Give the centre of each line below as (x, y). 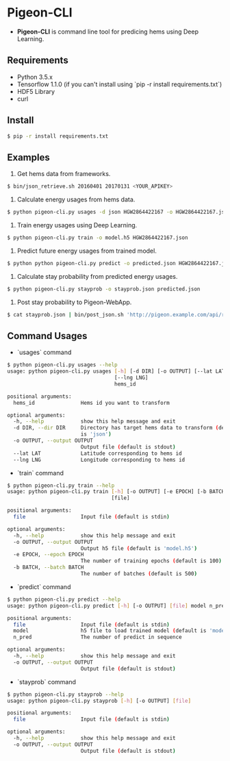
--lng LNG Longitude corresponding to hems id (99, 460)
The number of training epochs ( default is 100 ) (151, 561)
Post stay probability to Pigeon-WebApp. (74, 302)
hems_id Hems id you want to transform (91, 403)
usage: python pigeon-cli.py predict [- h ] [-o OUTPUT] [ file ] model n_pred (117, 606)
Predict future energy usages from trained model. (87, 251)
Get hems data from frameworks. (64, 174)
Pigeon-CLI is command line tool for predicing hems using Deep (108, 32)
